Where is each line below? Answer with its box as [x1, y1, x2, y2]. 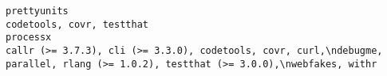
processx [6, 32, 52, 44]
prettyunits [6, 6, 69, 17]
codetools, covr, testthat [6, 18, 148, 30]
